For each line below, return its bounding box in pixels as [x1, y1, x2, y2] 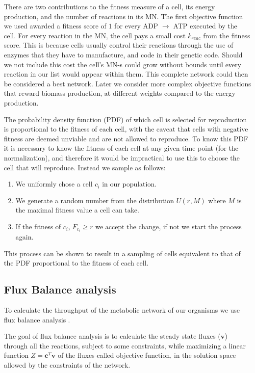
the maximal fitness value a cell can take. [15, 205, 139, 215]
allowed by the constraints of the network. [4, 359, 130, 370]
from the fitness [203, 30, 250, 40]
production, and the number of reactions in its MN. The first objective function [4, 11, 243, 21]
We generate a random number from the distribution [15, 195, 174, 205]
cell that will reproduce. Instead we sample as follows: [4, 162, 166, 172]
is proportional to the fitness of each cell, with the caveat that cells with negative [4, 124, 248, 134]
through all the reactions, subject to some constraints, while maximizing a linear [4, 340, 246, 350]
